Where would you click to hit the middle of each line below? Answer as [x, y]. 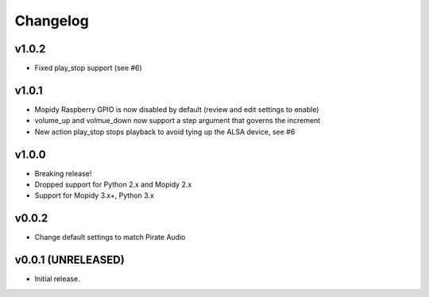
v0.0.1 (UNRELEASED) [70, 260]
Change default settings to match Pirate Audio [110, 237]
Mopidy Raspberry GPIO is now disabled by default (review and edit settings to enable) [177, 109]
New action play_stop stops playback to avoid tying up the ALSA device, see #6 [165, 132]
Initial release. [57, 279]
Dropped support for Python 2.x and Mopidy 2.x [113, 185]
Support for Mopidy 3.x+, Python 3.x [95, 195]
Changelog [52, 21]
